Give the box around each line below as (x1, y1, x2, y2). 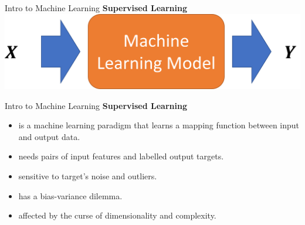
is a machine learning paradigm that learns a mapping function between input (18, 119, 300, 131)
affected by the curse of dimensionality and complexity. (18, 209, 216, 221)
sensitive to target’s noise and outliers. (18, 170, 157, 182)
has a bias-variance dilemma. (18, 189, 123, 202)
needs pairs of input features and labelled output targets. (18, 150, 224, 162)
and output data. (18, 130, 80, 142)
